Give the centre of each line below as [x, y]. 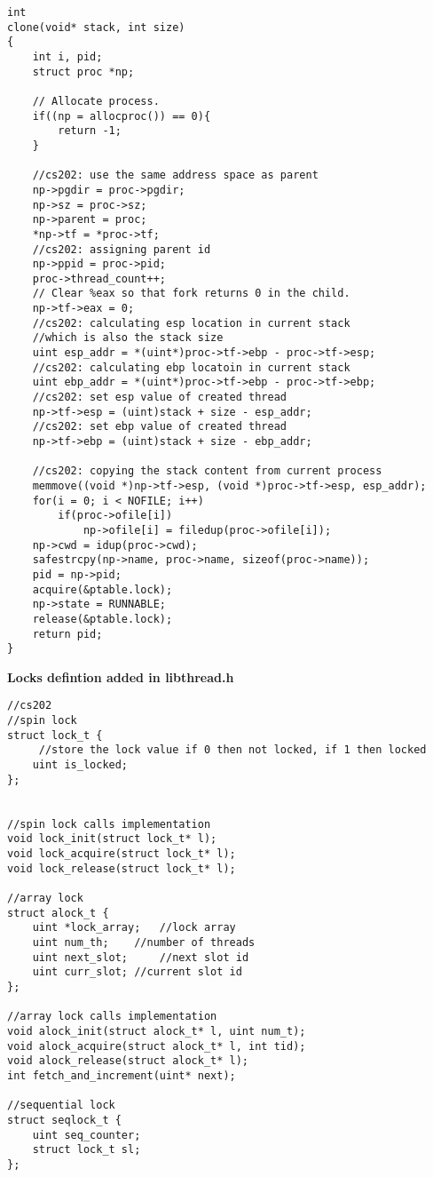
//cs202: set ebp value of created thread [159, 427]
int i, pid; [67, 56]
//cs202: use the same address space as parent [175, 175]
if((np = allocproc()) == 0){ [122, 116]
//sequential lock [61, 1105]
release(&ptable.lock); [102, 619]
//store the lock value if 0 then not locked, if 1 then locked [232, 750]
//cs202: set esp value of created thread [159, 398]
